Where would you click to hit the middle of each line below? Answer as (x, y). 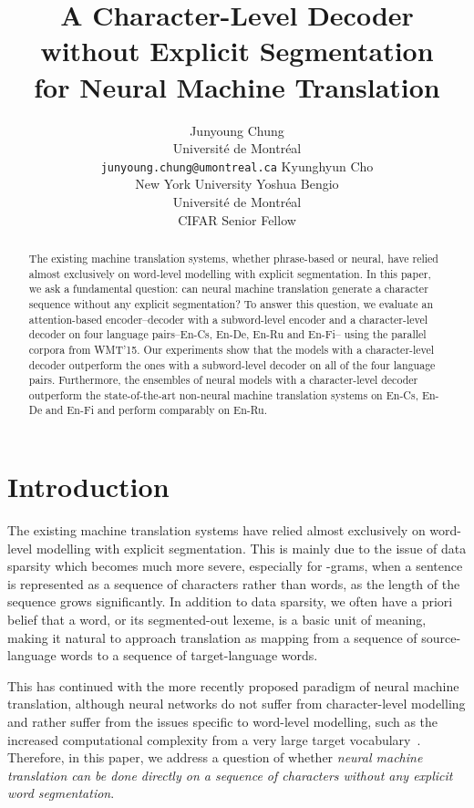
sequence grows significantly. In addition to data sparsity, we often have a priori (230, 601)
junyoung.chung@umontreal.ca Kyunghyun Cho (237, 166)
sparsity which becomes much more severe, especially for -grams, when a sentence (235, 566)
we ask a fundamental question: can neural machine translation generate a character (228, 289)
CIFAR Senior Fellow (237, 219)
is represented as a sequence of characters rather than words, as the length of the (234, 583)
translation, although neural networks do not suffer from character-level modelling (237, 704)
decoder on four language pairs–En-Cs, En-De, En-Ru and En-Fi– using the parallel (227, 334)
